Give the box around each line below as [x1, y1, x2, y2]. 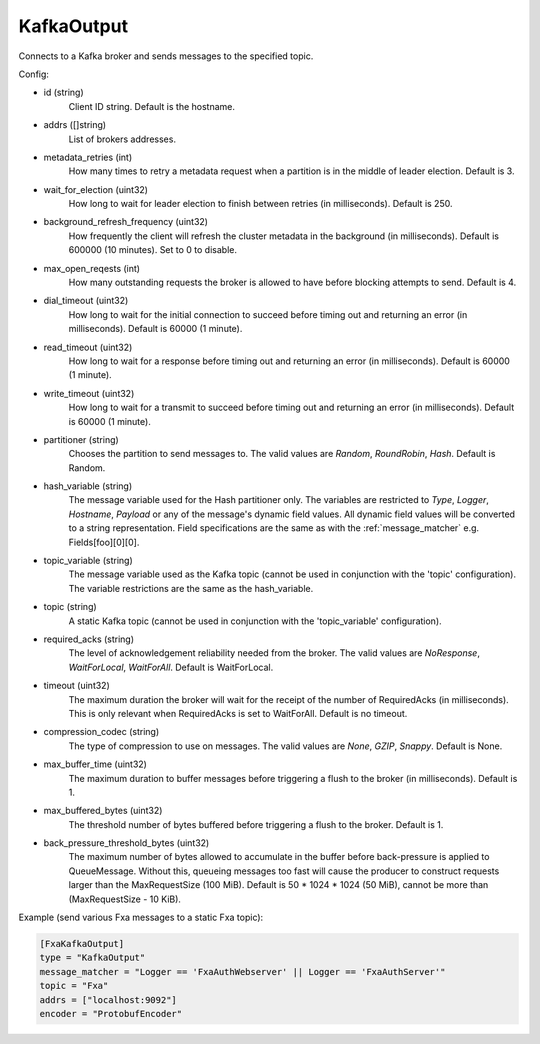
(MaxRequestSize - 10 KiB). [68, 893, 182, 905]
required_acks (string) [43, 633, 135, 645]
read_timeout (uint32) [43, 341, 133, 353]
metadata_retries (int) [43, 151, 133, 163]
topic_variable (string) [43, 555, 134, 567]
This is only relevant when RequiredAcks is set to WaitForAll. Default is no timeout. [68, 707, 408, 719]
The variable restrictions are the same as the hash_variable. [68, 582, 314, 594]
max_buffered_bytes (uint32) [43, 805, 163, 817]
